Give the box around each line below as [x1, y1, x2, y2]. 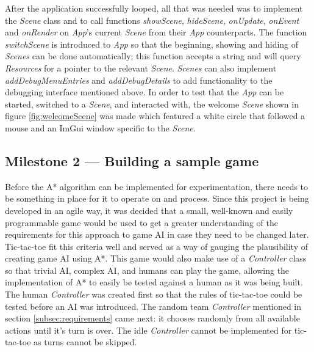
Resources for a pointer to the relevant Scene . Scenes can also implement [5, 61, 277, 74]
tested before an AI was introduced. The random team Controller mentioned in [5, 299, 302, 312]
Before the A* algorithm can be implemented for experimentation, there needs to [5, 180, 309, 193]
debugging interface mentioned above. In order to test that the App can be [5, 86, 284, 98]
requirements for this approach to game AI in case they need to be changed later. [5, 228, 309, 241]
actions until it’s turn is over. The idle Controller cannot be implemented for [5, 323, 292, 336]
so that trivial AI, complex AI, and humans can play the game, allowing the [5, 263, 290, 276]
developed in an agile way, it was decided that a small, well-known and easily [5, 204, 293, 216]
